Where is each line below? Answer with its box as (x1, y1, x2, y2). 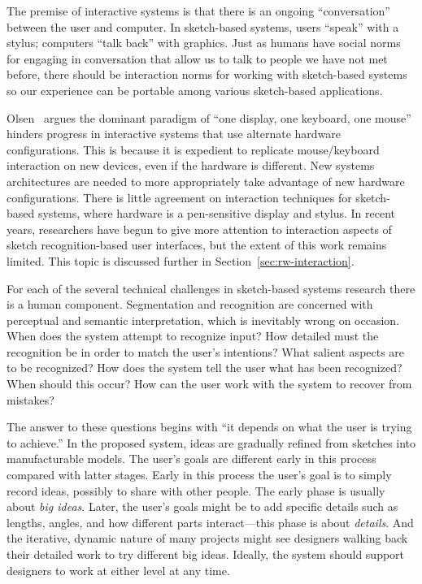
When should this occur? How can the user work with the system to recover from (7, 375, 412, 392)
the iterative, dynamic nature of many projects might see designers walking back (7, 530, 408, 547)
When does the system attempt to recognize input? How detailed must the (7, 327, 379, 344)
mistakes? (7, 391, 54, 408)
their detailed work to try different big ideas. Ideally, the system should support (7, 546, 405, 562)
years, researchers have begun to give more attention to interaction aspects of (7, 220, 392, 237)
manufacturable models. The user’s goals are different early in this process (7, 450, 376, 467)
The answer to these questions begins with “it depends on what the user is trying (7, 418, 412, 435)
